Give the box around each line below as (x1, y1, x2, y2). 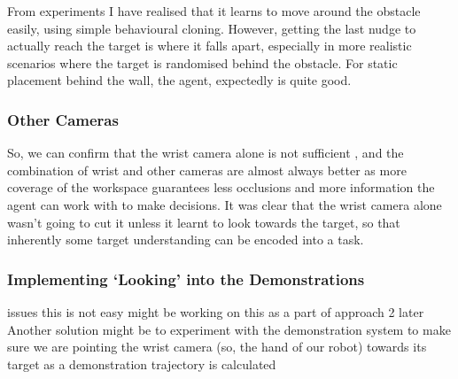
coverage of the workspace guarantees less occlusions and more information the (7, 178, 435, 197)
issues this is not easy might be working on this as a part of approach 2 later (7, 302, 424, 321)
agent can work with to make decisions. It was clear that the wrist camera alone (7, 195, 442, 213)
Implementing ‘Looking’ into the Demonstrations (7, 267, 365, 290)
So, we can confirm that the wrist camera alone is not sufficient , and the (7, 143, 404, 162)
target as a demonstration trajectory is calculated (7, 354, 276, 373)
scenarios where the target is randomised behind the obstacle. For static (7, 53, 398, 72)
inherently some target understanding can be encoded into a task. (7, 230, 364, 249)
